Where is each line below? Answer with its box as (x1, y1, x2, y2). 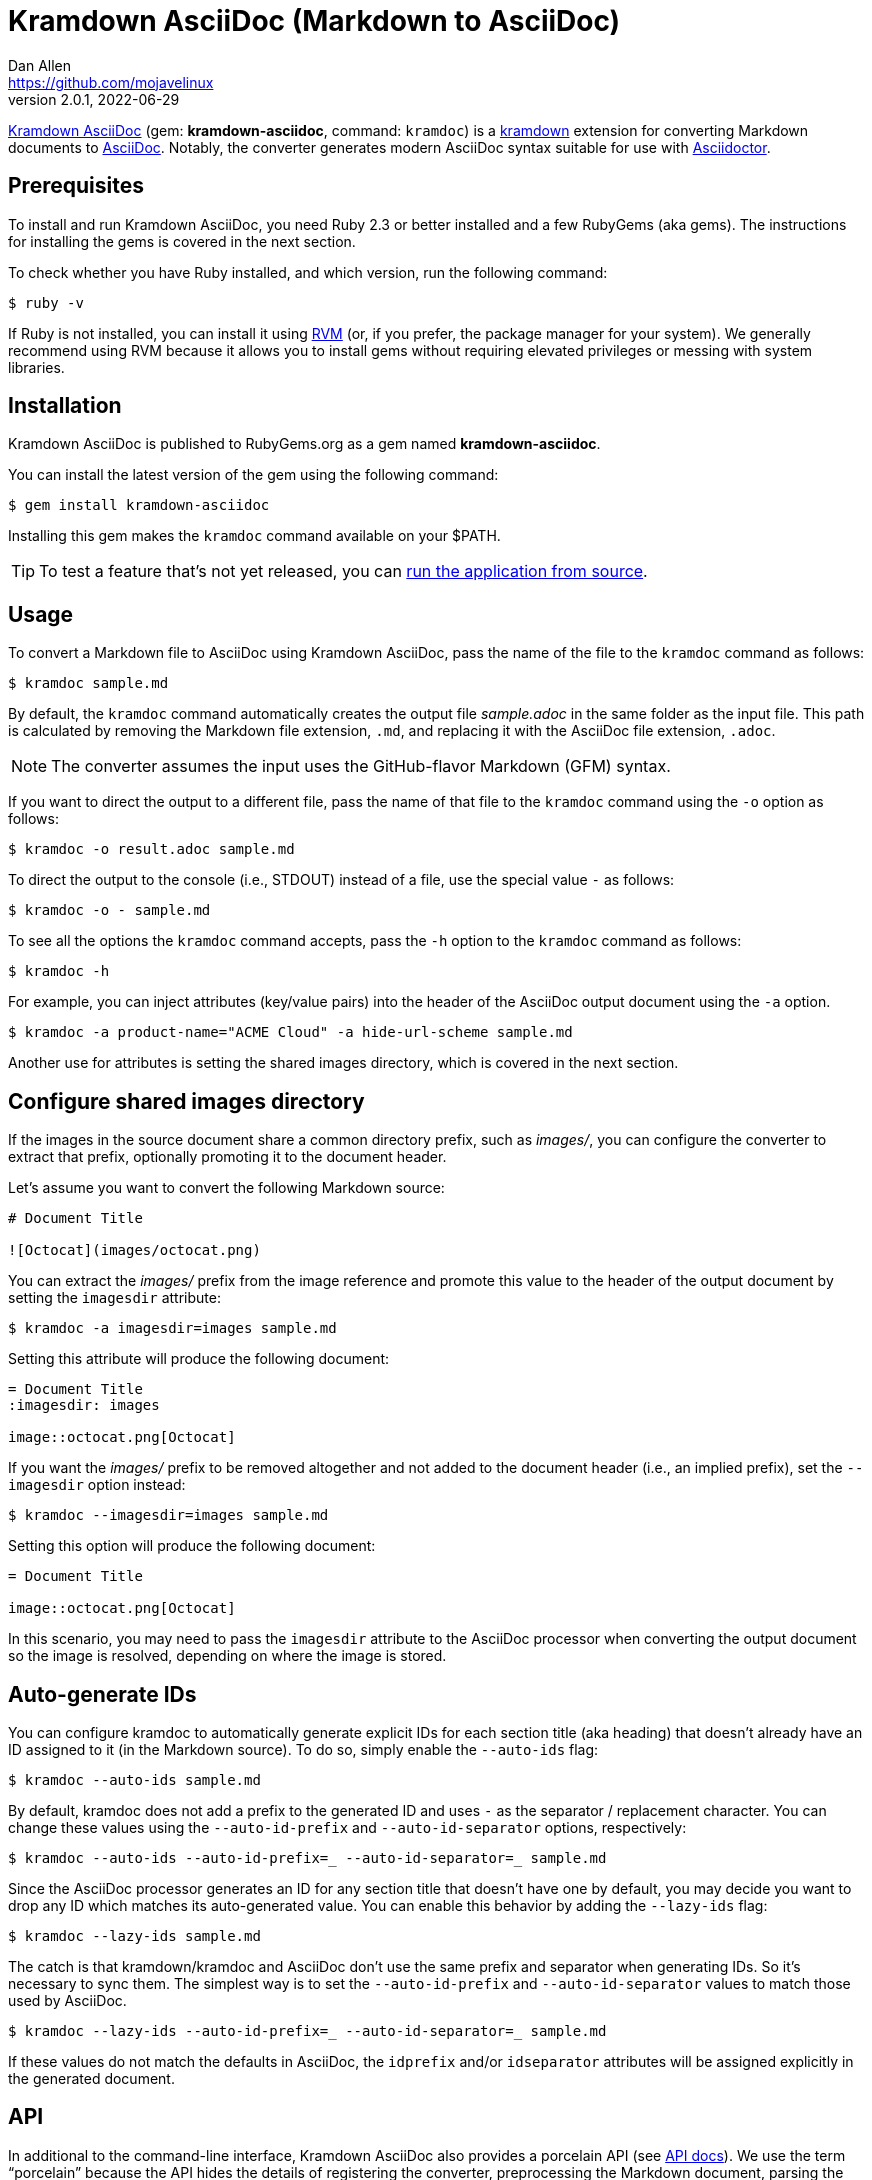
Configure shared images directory (8, 1088, 365, 1114)
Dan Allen (8, 56, 72, 74)
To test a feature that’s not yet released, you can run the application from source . (39, 561, 648, 582)
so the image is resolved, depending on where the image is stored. (8, 1647, 447, 1665)
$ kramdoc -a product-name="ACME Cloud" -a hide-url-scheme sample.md (8, 1024, 573, 1041)
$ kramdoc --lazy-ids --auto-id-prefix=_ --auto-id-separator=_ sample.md (8, 2022, 607, 2039)
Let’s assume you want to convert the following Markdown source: (8, 1179, 445, 1197)
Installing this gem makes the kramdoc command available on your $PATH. (8, 527, 501, 545)
